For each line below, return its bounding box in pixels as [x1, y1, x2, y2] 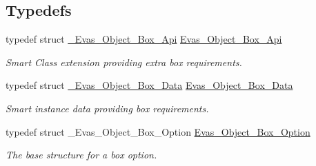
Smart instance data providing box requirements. [6, 101, 209, 115]
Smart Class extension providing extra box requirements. [6, 54, 242, 69]
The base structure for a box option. [6, 147, 157, 162]
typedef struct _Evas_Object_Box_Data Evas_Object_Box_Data [6, 78, 293, 92]
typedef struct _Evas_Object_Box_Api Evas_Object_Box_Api [6, 32, 282, 46]
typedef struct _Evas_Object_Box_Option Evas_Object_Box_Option [6, 124, 310, 138]
